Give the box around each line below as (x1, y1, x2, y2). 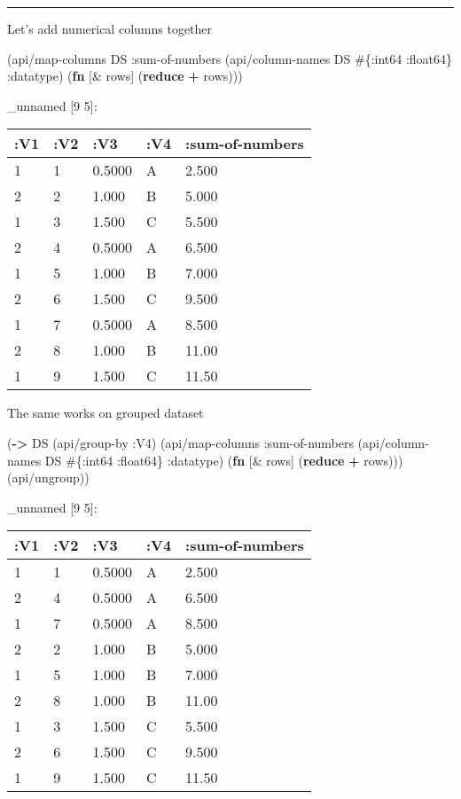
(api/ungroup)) (7, 468, 90, 487)
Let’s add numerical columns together (7, 20, 213, 37)
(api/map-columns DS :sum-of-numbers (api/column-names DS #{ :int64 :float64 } (7, 49, 453, 67)
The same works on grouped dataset (7, 403, 204, 422)
